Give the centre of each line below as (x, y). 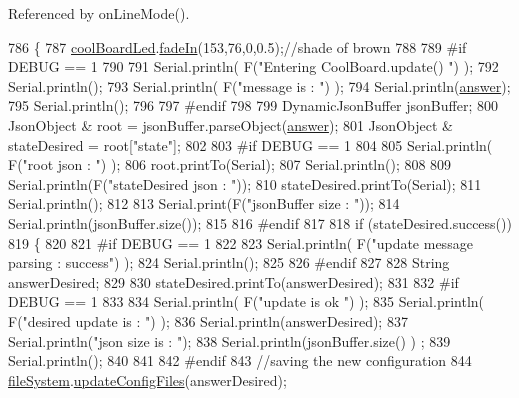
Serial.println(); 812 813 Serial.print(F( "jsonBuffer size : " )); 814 (204, 203)
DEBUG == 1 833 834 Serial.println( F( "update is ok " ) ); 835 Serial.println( (246, 301)
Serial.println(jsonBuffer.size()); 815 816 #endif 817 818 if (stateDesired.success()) (260, 222)
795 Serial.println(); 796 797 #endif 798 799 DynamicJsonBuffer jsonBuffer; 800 (253, 105)
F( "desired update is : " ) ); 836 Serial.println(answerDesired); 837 (208, 320)
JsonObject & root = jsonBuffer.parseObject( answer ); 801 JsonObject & (230, 124)
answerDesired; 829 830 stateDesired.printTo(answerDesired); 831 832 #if (233, 281)
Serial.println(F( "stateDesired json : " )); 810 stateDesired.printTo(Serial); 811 (245, 183)
